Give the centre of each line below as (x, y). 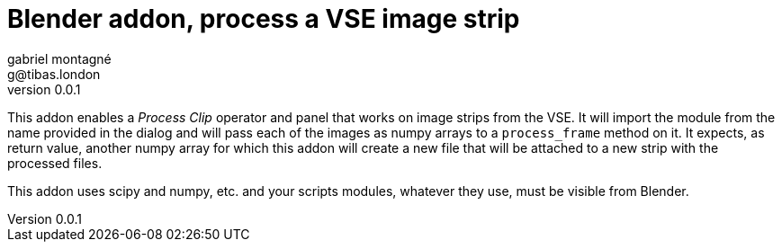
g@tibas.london (54, 74)
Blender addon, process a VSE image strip (264, 19)
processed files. (55, 163)
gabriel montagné (59, 58)
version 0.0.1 (44, 89)
